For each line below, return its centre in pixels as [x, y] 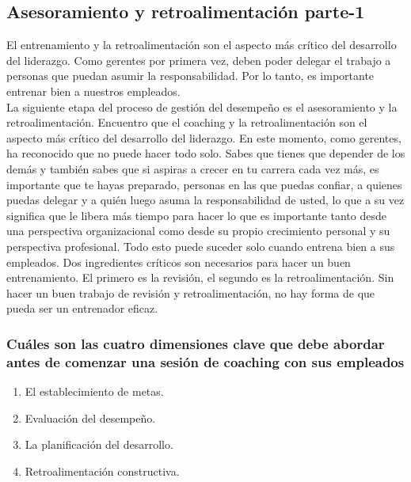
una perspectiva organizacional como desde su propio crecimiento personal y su [198, 231]
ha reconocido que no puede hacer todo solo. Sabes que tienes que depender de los [206, 153]
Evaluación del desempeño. [90, 417]
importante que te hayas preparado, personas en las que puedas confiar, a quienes [204, 184]
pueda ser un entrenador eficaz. [82, 308]
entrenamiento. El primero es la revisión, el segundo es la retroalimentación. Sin [200, 277]
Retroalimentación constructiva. [102, 471]
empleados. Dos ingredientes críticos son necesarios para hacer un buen [179, 262]
